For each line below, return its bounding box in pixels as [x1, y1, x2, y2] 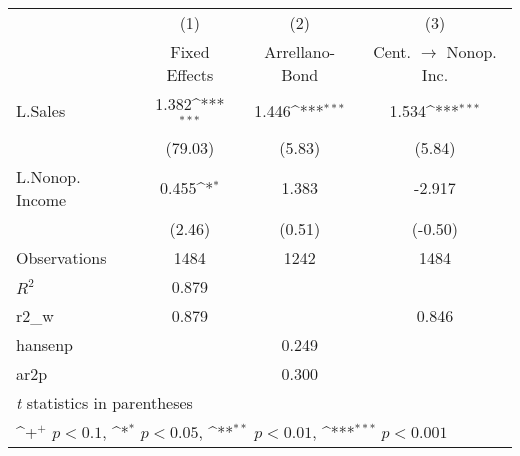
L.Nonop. [16, 164, 81, 188]
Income [16, 187, 67, 211]
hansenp [16, 332, 73, 356]
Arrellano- [264, 40, 336, 63]
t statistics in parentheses [16, 390, 193, 414]
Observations [16, 245, 107, 269]
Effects [166, 63, 214, 86]
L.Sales [16, 99, 66, 123]
